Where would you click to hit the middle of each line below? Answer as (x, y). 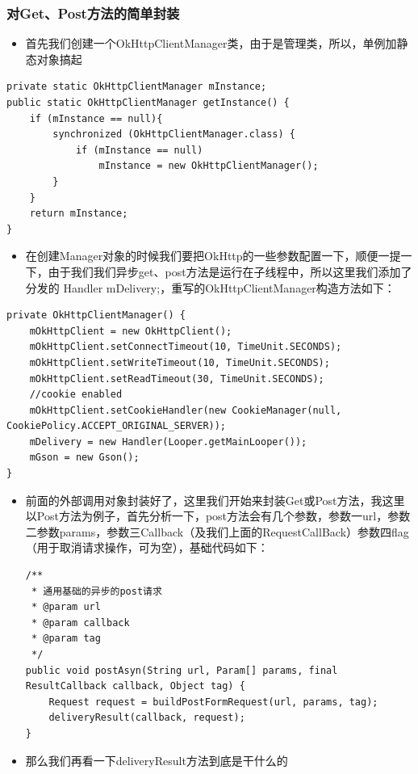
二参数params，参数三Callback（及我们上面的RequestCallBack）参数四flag (217, 531)
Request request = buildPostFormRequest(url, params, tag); (213, 702)
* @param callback (80, 623)
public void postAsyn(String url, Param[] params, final (182, 670)
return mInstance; (79, 214)
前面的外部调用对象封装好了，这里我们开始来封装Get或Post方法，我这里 (215, 500)
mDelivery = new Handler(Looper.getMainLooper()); (168, 442)
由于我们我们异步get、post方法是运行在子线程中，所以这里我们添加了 (230, 271)
